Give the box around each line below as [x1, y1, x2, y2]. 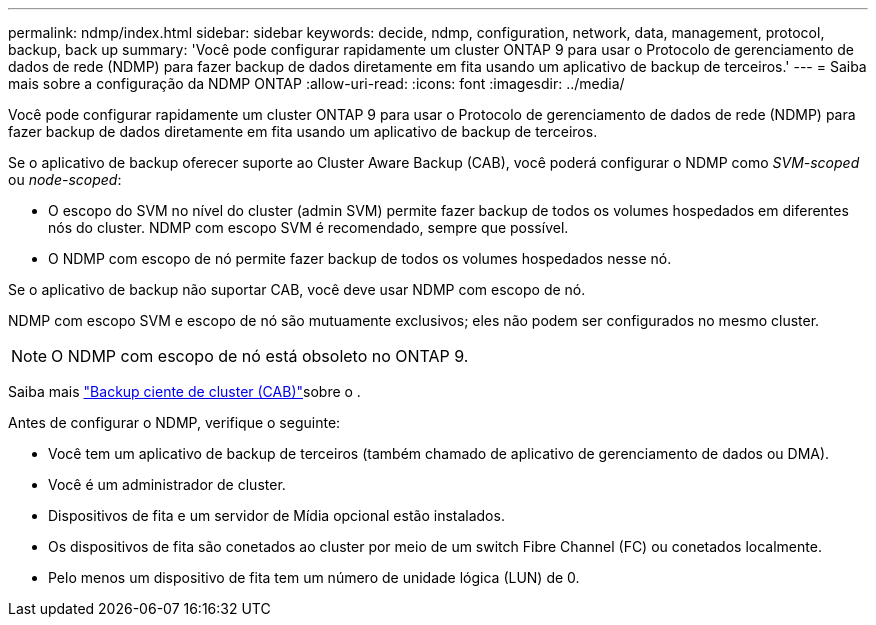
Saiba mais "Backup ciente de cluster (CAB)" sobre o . [8, 383, 361, 400]
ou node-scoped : [8, 171, 122, 188]
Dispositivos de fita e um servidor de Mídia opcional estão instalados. [48, 507, 505, 524]
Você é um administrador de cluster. [48, 476, 286, 493]
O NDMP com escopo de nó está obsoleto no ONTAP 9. [51, 346, 469, 366]
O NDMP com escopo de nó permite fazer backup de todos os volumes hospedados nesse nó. [48, 250, 672, 267]
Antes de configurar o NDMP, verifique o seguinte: [8, 414, 341, 431]
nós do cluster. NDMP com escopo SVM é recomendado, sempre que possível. [48, 219, 569, 236]
